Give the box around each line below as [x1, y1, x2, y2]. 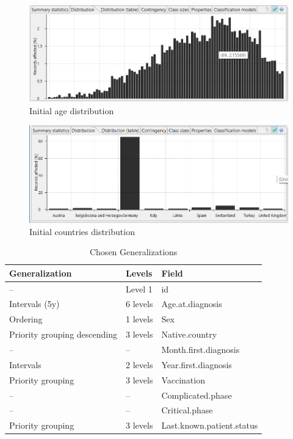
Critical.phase [161, 404, 213, 416]
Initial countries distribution [29, 225, 135, 238]
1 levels [126, 313, 153, 325]
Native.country [161, 328, 217, 341]
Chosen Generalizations [89, 245, 178, 258]
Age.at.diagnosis [161, 297, 222, 310]
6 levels [126, 297, 153, 310]
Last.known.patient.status [161, 419, 258, 432]
